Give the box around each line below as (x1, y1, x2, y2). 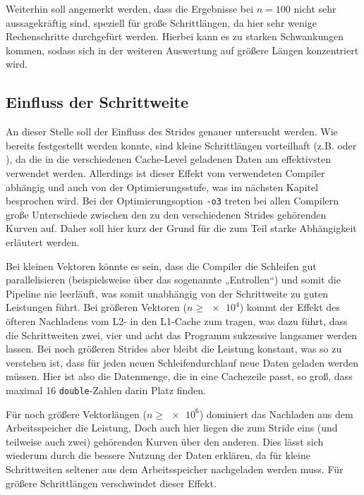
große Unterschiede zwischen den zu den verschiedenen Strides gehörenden (6, 207, 327, 221)
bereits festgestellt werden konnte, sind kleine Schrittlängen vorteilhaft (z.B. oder (6, 137, 357, 152)
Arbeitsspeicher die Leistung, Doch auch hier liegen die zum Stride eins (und (6, 420, 338, 435)
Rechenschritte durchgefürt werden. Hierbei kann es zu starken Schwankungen (6, 29, 344, 44)
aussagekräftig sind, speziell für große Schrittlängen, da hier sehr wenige (6, 15, 317, 30)
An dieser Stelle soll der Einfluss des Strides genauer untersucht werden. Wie (6, 124, 338, 139)
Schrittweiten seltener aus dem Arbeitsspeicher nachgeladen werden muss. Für (6, 461, 344, 476)
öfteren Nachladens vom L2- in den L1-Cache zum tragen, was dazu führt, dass (6, 313, 348, 328)
